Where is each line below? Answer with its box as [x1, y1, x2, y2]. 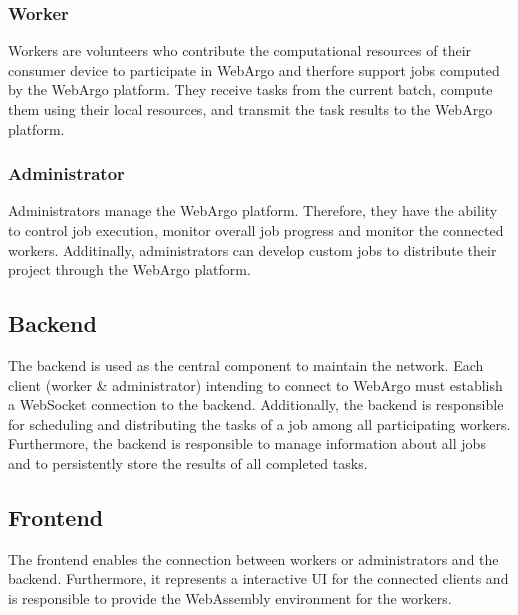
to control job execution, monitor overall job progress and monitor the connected [8, 220, 504, 240]
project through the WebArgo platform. [8, 259, 251, 280]
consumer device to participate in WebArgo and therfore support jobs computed [8, 59, 500, 80]
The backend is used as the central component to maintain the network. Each [8, 354, 484, 375]
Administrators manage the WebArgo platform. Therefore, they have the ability [8, 200, 498, 221]
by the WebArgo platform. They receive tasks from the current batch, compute [8, 79, 493, 100]
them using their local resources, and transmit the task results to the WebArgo [8, 99, 493, 119]
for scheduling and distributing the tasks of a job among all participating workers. [8, 413, 511, 434]
